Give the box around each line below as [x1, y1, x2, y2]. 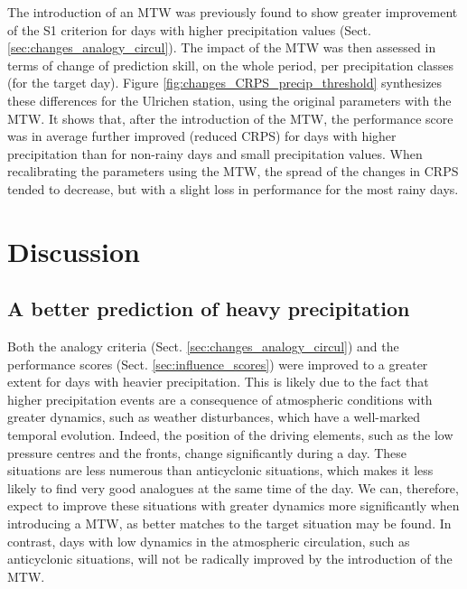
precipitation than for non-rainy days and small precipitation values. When [7, 144, 423, 163]
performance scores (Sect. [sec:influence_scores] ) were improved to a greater [7, 354, 428, 373]
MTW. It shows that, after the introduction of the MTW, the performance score [7, 108, 453, 127]
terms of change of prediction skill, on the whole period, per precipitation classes [7, 55, 454, 74]
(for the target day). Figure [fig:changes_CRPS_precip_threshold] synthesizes [7, 73, 443, 92]
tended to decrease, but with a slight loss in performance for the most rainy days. [7, 179, 459, 198]
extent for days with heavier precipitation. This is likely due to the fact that [7, 372, 429, 391]
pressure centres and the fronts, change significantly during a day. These [7, 443, 407, 462]
